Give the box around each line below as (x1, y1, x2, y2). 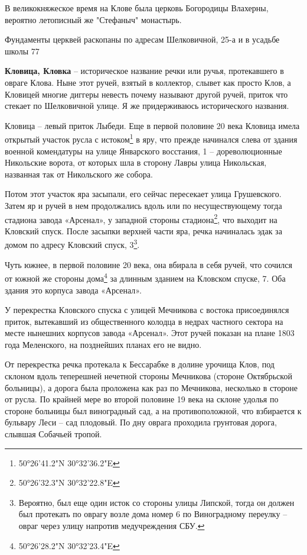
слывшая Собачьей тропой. (5, 428, 102, 440)
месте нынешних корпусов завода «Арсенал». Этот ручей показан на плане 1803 (5, 327, 295, 339)
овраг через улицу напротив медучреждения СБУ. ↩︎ (18, 519, 205, 531)
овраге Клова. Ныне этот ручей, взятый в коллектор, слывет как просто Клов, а (5, 76, 291, 88)
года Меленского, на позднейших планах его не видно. (5, 338, 202, 350)
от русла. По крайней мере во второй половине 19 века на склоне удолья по (5, 393, 279, 405)
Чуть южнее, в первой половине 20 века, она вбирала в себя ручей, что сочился (5, 258, 292, 270)
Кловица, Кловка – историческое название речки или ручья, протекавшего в (5, 64, 284, 77)
